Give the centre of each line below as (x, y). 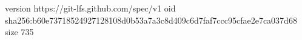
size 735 (19, 32)
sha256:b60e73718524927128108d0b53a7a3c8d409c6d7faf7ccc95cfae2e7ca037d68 (151, 20)
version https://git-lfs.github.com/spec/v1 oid (90, 8)
